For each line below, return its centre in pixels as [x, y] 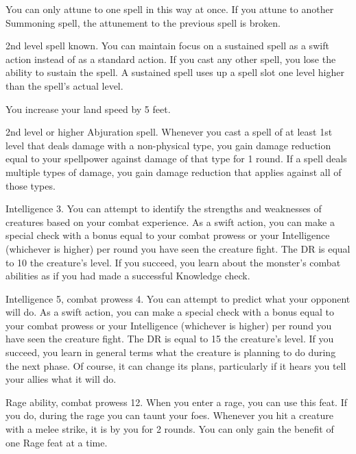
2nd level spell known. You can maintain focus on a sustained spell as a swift [167, 46]
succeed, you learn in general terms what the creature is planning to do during [171, 352]
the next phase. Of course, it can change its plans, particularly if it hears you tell [176, 365]
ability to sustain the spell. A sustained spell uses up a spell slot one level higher [175, 72]
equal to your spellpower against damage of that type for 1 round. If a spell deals [176, 159]
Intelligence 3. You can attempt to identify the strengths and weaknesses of [164, 209]
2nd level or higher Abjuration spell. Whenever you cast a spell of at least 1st [169, 132]
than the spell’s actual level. [64, 85]
